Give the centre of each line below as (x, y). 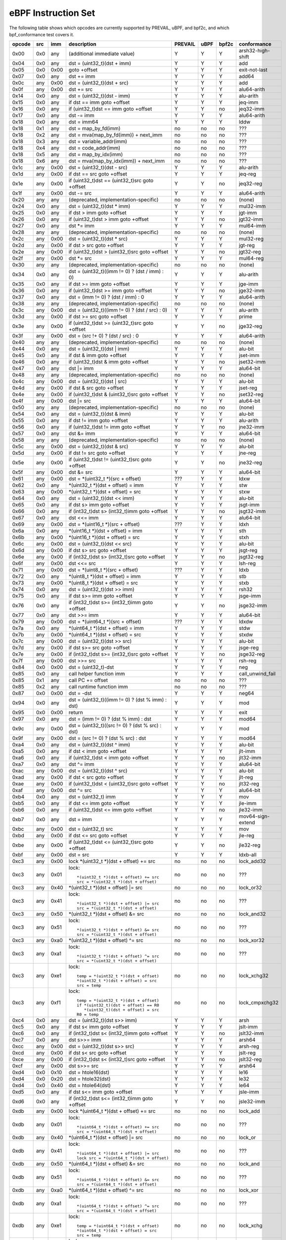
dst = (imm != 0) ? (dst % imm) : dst (110, 719)
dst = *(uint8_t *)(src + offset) (103, 570)
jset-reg (248, 388)
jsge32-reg (252, 654)
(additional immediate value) (102, 54)
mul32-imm (252, 206)
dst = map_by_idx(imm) (96, 155)
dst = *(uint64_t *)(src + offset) (105, 621)
